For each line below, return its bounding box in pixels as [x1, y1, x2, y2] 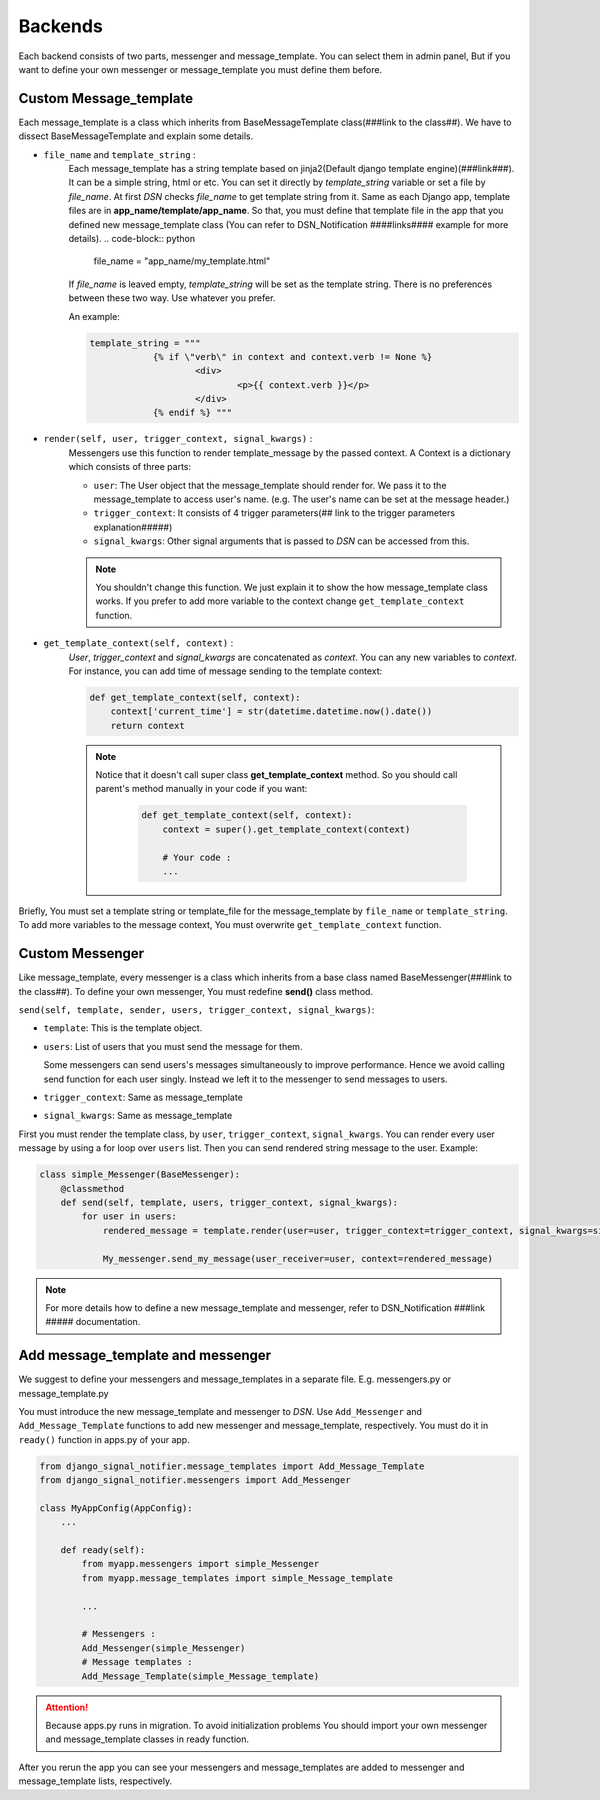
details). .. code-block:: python [68, 232, 196, 244]
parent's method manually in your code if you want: [95, 783, 308, 795]
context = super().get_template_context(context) [162, 823, 411, 835]
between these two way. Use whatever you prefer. [68, 292, 276, 304]
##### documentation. [45, 1316, 141, 1328]
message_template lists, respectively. [18, 1775, 173, 1787]
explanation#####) [93, 521, 173, 533]
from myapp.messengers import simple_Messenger [81, 1558, 320, 1570]
